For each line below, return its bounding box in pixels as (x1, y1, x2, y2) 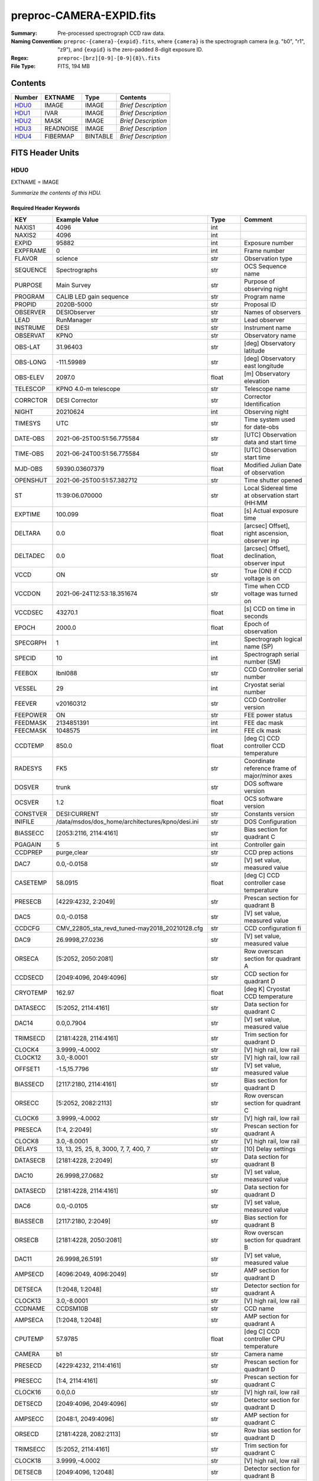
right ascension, (244, 529, 289, 537)
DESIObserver (56, 308, 96, 316)
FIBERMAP (44, 132, 74, 140)
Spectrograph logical (244, 634, 302, 643)
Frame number (244, 246, 285, 255)
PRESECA (14, 1126, 42, 1134)
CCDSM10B (56, 1304, 89, 1312)
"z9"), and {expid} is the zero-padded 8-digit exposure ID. (57, 46, 203, 53)
